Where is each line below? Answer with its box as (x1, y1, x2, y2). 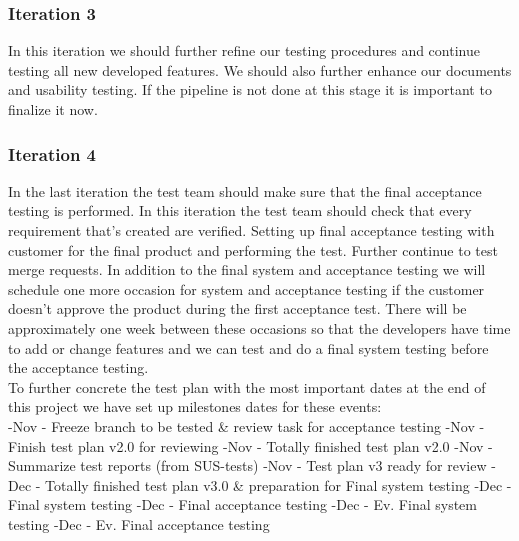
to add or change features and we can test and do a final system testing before (8, 337, 489, 358)
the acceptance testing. (8, 357, 149, 378)
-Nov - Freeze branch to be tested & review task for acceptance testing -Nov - (8, 415, 485, 436)
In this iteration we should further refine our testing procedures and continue (8, 40, 480, 61)
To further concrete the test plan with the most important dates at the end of (8, 376, 486, 397)
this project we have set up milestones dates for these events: (8, 396, 382, 417)
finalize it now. (8, 99, 98, 119)
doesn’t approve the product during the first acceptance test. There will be (8, 298, 467, 319)
